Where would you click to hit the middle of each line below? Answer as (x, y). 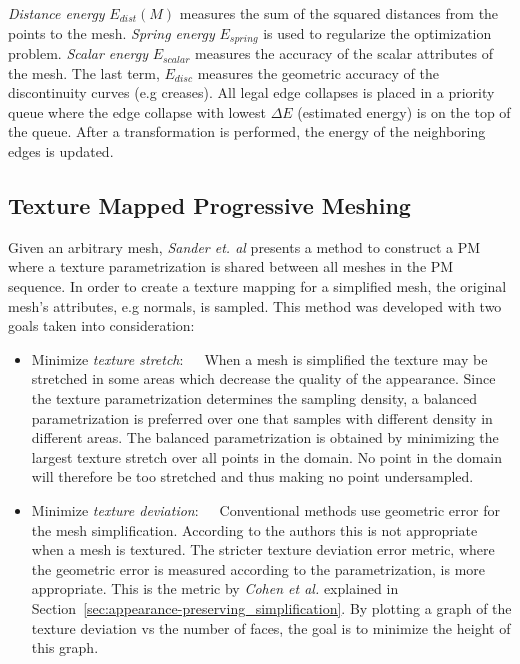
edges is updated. (61, 151)
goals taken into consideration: (101, 325)
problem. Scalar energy (78, 53)
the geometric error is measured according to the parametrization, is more (258, 568)
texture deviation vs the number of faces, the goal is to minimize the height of (271, 627)
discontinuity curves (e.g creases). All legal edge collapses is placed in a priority (251, 92)
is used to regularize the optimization (377, 32)
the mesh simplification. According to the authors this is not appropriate (254, 529)
